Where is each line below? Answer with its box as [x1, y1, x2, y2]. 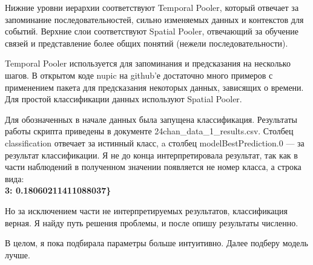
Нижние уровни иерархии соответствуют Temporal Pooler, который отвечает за [5, 1, 299, 13]
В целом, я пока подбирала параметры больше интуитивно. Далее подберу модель [5, 237, 308, 249]
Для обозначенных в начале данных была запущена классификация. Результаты [5, 113, 297, 125]
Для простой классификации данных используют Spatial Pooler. [5, 93, 242, 105]
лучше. [5, 248, 30, 261]
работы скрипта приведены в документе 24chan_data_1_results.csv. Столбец [5, 125, 294, 137]
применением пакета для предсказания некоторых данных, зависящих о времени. [5, 80, 304, 93]
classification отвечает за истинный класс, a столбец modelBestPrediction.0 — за [5, 136, 305, 149]
